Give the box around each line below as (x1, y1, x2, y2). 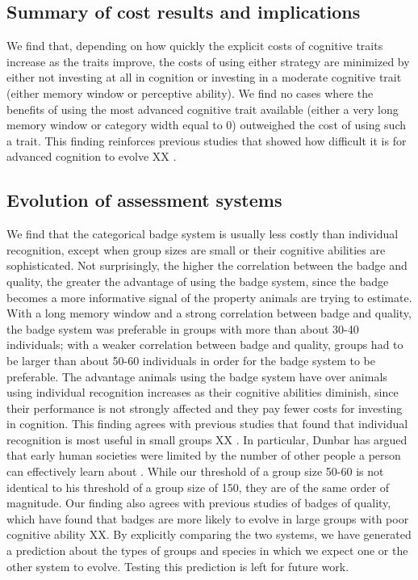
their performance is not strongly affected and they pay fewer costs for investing (6, 399, 403, 416)
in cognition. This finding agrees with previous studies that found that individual (6, 415, 408, 432)
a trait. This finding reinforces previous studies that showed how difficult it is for (6, 132, 407, 149)
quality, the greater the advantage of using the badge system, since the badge (6, 272, 389, 289)
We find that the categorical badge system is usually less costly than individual (6, 225, 399, 242)
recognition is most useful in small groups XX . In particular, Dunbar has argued (6, 431, 408, 448)
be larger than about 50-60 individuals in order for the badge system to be (6, 351, 376, 368)
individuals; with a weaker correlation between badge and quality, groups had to (6, 336, 403, 353)
